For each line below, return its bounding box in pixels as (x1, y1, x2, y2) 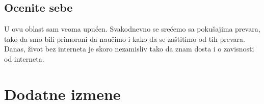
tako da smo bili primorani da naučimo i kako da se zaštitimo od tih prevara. (4, 33, 245, 44)
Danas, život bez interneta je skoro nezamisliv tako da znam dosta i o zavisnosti (4, 43, 254, 54)
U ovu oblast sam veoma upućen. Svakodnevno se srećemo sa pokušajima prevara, (4, 23, 260, 34)
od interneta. (4, 53, 44, 64)
